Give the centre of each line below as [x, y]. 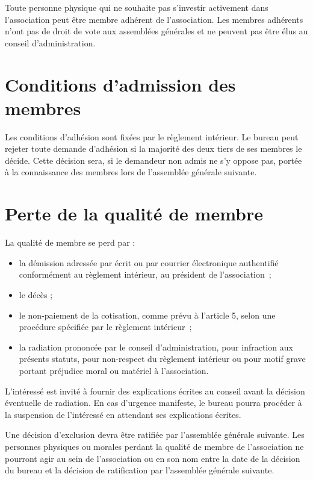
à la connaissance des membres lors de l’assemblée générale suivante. [131, 172]
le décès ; [36, 294]
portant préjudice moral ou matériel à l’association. [114, 370]
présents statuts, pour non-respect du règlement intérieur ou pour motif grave [162, 359]
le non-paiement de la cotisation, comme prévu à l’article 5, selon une [147, 315]
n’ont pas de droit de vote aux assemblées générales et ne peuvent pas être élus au [156, 31]
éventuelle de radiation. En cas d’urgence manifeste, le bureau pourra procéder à [153, 403]
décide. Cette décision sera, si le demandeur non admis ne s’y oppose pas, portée [153, 160]
